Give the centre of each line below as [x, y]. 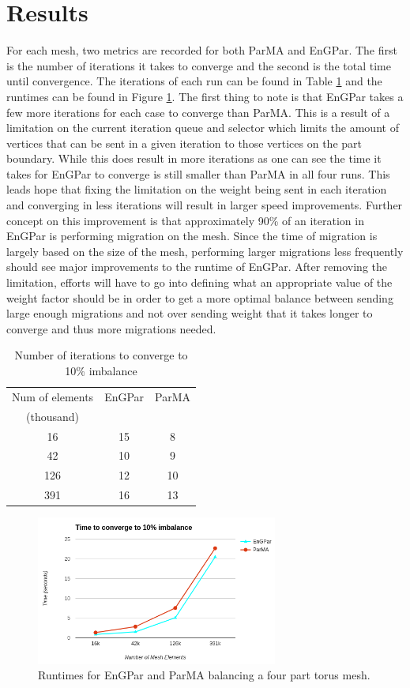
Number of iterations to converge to [101, 355]
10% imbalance [101, 370]
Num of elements [53, 396]
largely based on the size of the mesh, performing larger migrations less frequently [205, 251]
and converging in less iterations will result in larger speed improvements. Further [205, 205]
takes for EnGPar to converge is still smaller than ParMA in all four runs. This [198, 173]
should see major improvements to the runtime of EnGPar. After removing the [197, 267]
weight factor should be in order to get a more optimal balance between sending [200, 297]
